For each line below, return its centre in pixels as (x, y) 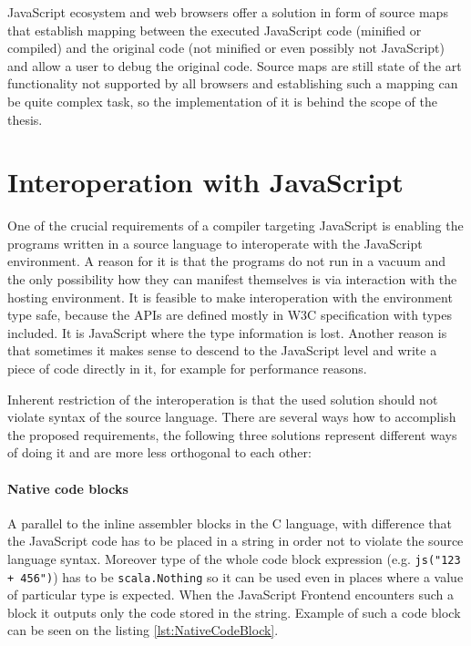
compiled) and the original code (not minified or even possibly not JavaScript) (226, 48)
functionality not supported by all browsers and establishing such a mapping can (233, 83)
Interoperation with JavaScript (205, 182)
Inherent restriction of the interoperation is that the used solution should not (223, 399)
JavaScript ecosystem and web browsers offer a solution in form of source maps (228, 12)
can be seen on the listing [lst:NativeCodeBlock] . (143, 630)
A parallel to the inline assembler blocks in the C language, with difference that (230, 523)
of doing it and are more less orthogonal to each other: (159, 452)
